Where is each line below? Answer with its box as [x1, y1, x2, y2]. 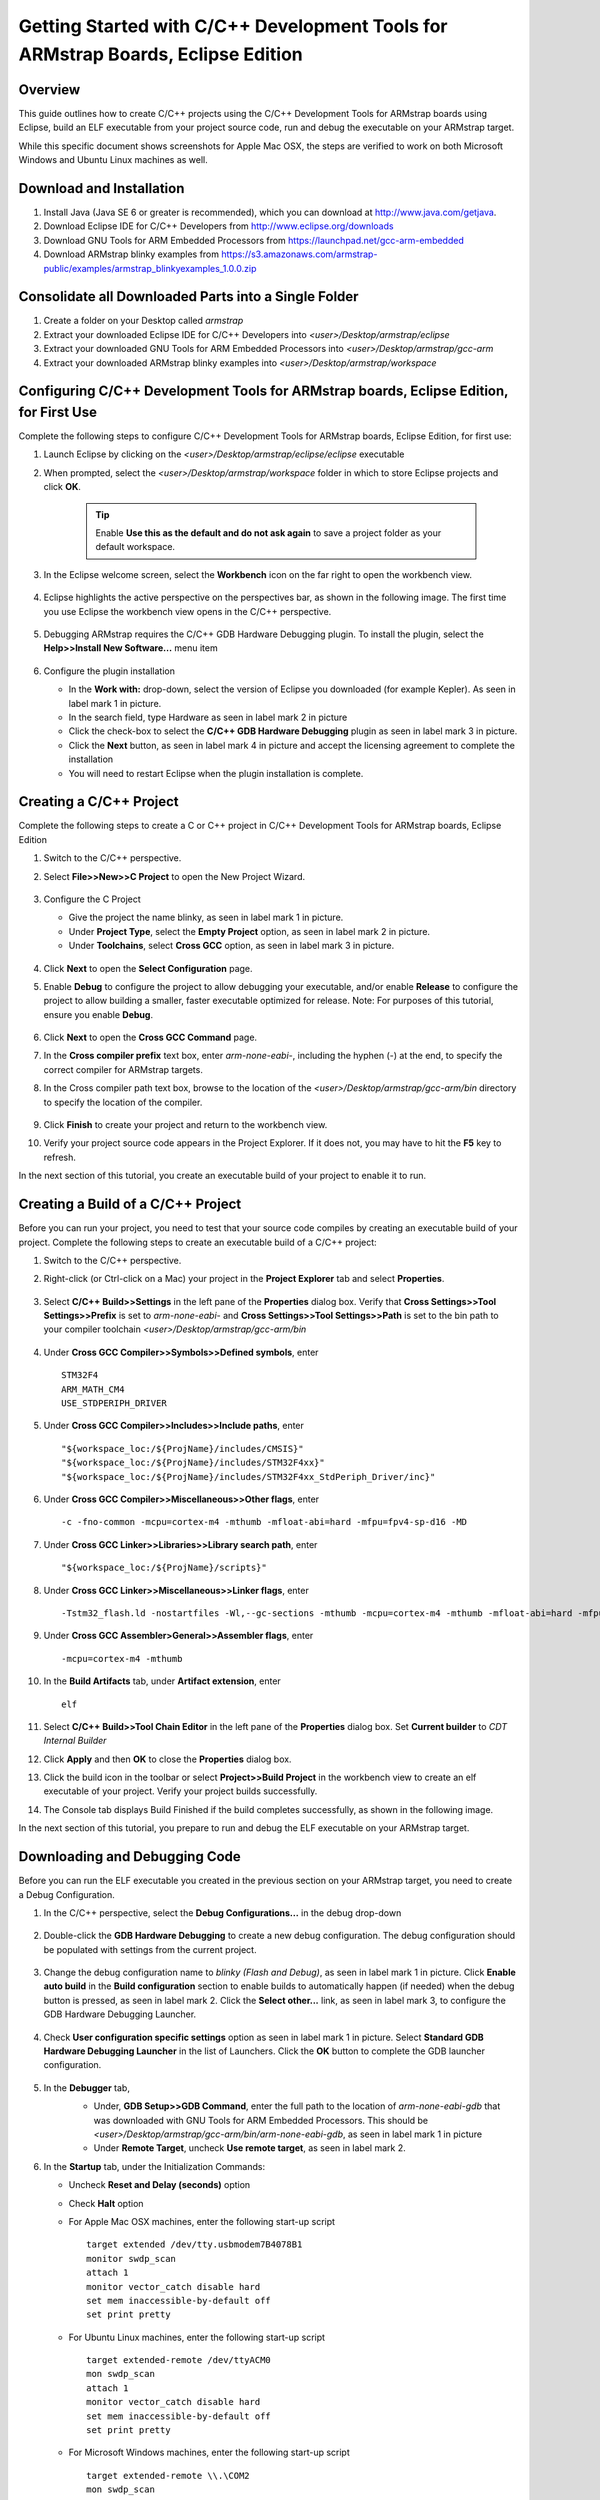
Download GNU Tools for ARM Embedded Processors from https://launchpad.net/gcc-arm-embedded [43, 234, 464, 246]
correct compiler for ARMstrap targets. [43, 1063, 204, 1075]
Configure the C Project [43, 893, 142, 905]
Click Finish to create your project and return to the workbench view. [43, 1119, 328, 1131]
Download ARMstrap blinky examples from [43, 248, 220, 260]
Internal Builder [43, 1735, 107, 1747]
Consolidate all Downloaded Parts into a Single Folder [18, 288, 359, 305]
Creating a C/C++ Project [18, 793, 179, 810]
